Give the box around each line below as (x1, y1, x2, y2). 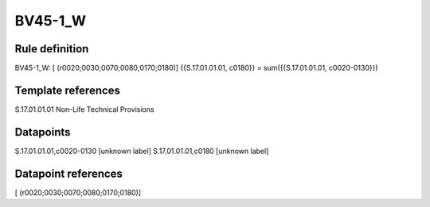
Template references (14, 83, 121, 97)
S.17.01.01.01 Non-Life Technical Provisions (14, 104, 154, 114)
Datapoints (14, 125, 71, 139)
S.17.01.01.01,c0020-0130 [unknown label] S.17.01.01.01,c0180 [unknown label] (14, 146, 269, 155)
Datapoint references (14, 167, 123, 180)
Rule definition (14, 42, 89, 56)
